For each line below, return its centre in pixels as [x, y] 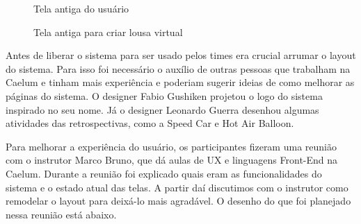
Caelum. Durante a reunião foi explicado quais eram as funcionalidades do [164, 173]
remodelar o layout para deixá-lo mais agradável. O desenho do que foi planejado [178, 201]
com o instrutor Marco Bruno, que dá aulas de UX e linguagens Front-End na [172, 160]
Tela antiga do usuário [81, 8]
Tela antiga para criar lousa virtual [108, 32]
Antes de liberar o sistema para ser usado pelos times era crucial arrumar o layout [181, 55]
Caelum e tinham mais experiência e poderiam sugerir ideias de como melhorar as [180, 82]
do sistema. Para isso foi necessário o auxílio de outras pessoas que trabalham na [178, 68]
